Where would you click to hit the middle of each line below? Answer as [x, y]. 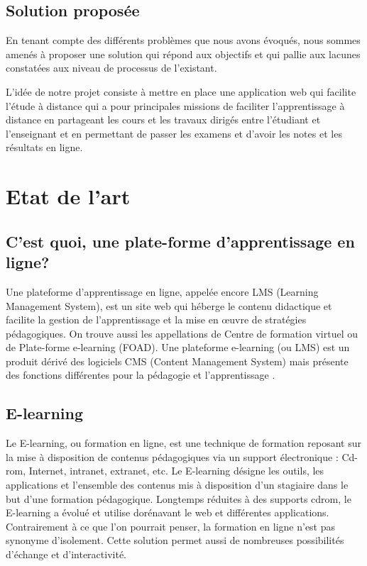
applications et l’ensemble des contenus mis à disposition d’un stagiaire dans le [177, 485]
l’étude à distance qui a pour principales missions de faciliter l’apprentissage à [175, 105]
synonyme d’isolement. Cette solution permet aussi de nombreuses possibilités [175, 540]
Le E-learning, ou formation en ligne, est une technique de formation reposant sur [183, 443]
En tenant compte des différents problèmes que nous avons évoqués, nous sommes [183, 40]
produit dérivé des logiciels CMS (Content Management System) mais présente [177, 361]
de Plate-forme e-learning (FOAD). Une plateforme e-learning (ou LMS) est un [178, 347]
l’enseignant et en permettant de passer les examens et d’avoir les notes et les [174, 133]
